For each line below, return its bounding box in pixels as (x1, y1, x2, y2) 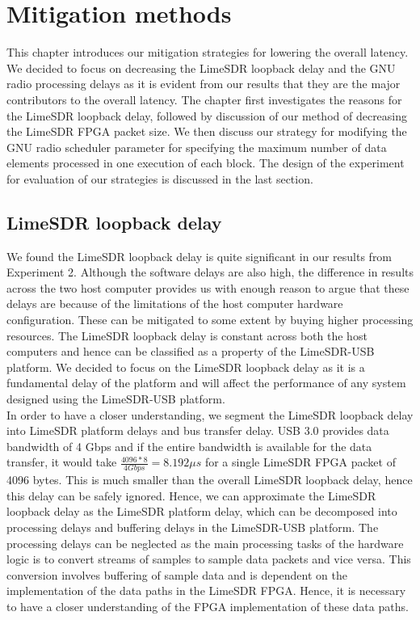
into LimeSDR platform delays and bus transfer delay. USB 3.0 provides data (6, 422, 389, 439)
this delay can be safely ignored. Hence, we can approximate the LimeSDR (6, 487, 376, 504)
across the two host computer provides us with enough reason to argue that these (6, 279, 409, 296)
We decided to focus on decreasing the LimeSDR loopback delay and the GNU (6, 59, 396, 76)
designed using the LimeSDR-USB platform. (6, 390, 225, 407)
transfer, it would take (6, 453, 117, 470)
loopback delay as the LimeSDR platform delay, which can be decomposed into (6, 503, 397, 520)
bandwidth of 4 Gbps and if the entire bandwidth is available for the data (6, 437, 372, 454)
